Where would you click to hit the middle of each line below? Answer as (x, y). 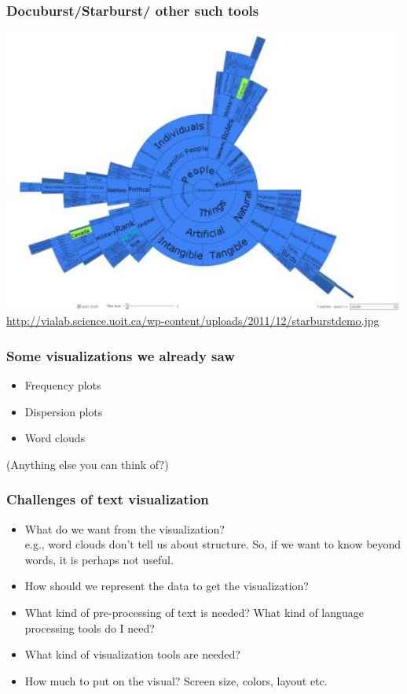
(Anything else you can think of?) (88, 464)
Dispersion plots (64, 411)
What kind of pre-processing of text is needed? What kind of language (194, 613)
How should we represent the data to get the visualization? (167, 586)
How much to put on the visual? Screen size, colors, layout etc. (176, 680)
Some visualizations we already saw (121, 355)
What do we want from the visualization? (125, 528)
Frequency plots (63, 385)
